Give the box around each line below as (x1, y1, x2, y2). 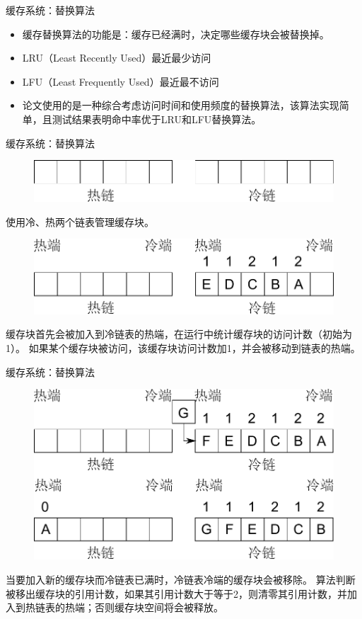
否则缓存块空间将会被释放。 (94, 600, 223, 615)
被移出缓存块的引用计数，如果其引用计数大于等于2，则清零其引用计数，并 (6, 586, 347, 601)
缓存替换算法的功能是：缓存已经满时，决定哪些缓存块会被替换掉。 (22, 26, 329, 41)
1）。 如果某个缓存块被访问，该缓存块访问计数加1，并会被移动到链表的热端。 (6, 340, 361, 355)
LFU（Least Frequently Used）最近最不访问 (22, 74, 219, 89)
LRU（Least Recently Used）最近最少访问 (22, 50, 211, 65)
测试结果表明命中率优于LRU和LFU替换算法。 (52, 111, 262, 126)
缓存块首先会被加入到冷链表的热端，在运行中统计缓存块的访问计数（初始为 (6, 326, 352, 341)
